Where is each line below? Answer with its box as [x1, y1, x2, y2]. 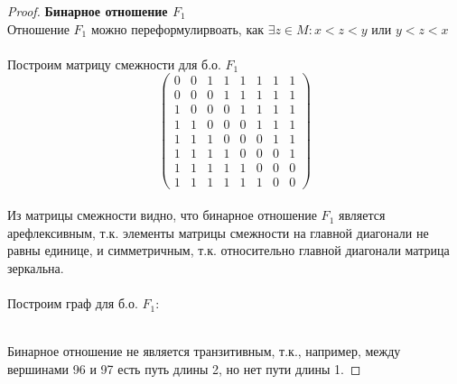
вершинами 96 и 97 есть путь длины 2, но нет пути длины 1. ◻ [7, 360, 361, 379]
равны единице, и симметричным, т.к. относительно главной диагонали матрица [7, 241, 450, 260]
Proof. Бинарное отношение [7, 2, 168, 20]
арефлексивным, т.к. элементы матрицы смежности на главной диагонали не [7, 223, 429, 242]
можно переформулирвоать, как [90, 19, 264, 38]
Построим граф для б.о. [7, 294, 138, 313]
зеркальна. [7, 259, 64, 278]
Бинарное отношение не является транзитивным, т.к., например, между [7, 342, 401, 361]
